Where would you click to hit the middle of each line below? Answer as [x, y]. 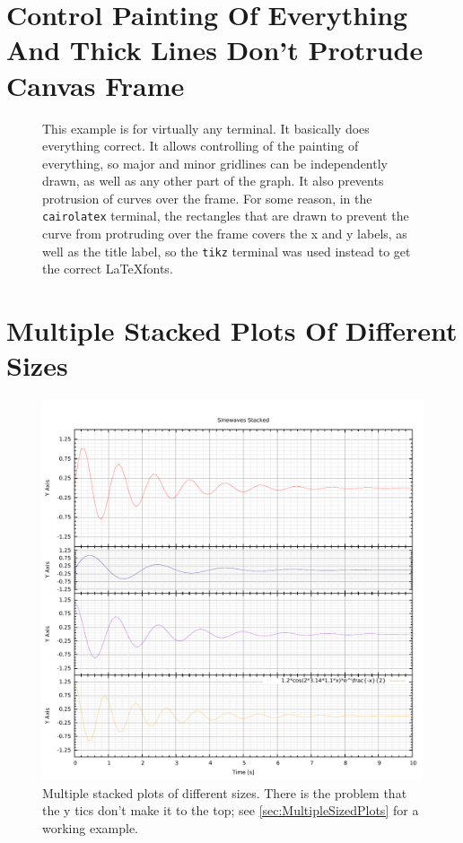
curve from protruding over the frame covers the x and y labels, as [225, 234]
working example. [90, 828]
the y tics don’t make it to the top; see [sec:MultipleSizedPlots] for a [231, 810]
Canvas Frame [96, 85]
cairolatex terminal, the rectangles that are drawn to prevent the [226, 216]
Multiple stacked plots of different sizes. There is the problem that [225, 792]
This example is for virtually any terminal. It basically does [206, 128]
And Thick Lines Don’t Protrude [215, 50]
